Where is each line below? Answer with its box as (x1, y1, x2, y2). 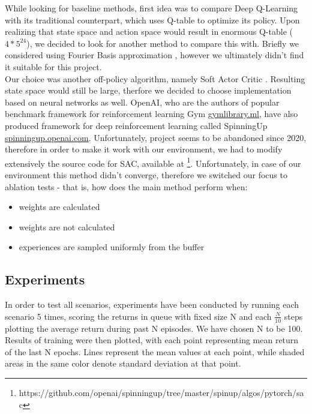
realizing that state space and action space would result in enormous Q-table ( (5, 25, 293, 38)
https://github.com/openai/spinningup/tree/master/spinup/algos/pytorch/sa (19, 386, 304, 398)
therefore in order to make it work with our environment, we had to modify (5, 143, 283, 155)
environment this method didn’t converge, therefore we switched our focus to (5, 168, 287, 181)
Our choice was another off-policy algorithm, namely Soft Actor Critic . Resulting (5, 72, 305, 85)
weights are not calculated (19, 220, 115, 233)
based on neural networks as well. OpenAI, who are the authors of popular (5, 95, 280, 108)
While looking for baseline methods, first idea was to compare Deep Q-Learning (5, 2, 298, 14)
